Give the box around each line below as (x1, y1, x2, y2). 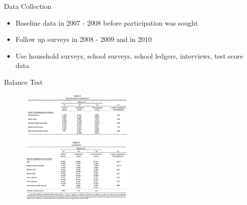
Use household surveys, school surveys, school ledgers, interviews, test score (15, 50, 243, 61)
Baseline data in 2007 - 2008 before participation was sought (15, 17, 198, 28)
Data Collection (4, 1, 52, 11)
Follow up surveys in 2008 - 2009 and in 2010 (15, 34, 152, 44)
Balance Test (4, 76, 43, 87)
